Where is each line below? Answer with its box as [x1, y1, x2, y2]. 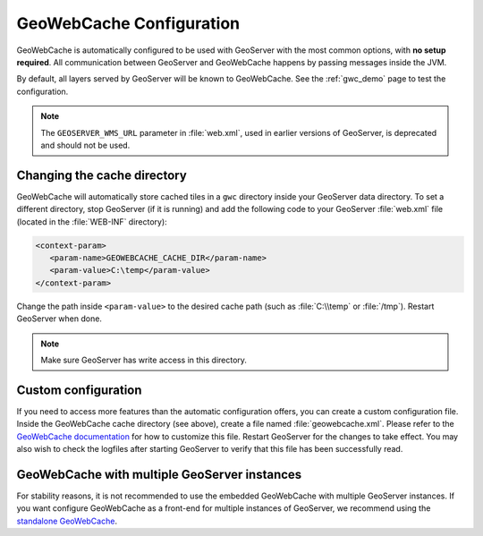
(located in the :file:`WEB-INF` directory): [16, 216, 167, 227]
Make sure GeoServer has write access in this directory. [40, 354, 248, 365]
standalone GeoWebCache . [16, 515, 118, 526]
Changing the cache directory [16, 167, 187, 183]
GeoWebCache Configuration [16, 13, 241, 33]
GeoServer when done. [16, 313, 103, 324]
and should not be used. [40, 140, 131, 150]
